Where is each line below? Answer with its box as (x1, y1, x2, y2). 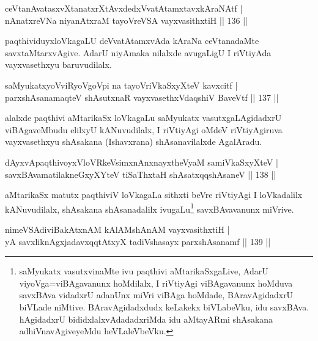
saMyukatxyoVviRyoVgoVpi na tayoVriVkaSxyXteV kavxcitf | (5, 78, 238, 91)
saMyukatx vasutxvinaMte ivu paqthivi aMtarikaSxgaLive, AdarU (19, 265, 268, 277)
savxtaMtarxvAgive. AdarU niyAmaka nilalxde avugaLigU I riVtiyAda (5, 46, 272, 59)
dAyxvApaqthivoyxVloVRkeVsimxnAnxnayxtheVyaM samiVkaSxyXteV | (5, 155, 278, 168)
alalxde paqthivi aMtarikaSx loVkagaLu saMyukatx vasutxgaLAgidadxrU (5, 111, 282, 124)
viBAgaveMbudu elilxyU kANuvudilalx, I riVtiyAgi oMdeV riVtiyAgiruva (5, 123, 283, 136)
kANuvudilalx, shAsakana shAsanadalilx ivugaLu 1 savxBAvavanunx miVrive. (5, 200, 294, 215)
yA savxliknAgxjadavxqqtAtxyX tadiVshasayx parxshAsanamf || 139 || (5, 235, 271, 248)
